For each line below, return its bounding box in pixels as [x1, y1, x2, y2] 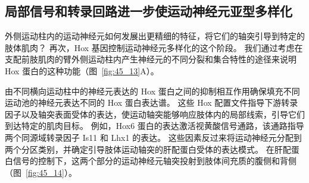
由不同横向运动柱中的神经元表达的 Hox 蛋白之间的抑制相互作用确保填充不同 [5, 84, 300, 97]
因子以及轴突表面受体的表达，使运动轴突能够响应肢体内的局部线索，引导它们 [5, 108, 305, 120]
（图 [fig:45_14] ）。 [5, 166, 77, 178]
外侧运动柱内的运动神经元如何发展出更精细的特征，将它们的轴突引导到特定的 [5, 30, 305, 42]
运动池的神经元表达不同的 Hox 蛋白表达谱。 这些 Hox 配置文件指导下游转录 [5, 96, 298, 109]
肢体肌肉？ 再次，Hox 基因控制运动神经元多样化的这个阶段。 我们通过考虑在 [5, 41, 303, 53]
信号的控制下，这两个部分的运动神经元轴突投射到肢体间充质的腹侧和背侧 [13, 154, 296, 167]
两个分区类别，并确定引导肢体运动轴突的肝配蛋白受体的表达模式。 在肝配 [5, 143, 291, 155]
